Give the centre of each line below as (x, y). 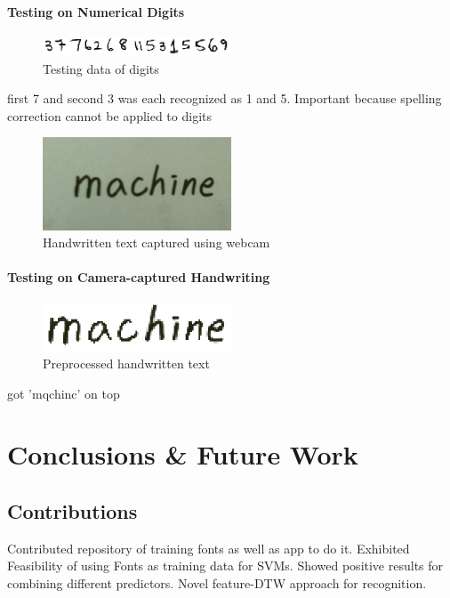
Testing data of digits (101, 68)
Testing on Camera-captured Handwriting (139, 277)
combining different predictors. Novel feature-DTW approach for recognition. (217, 582)
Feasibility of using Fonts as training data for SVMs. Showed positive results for (225, 566)
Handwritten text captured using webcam (157, 242)
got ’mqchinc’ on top (64, 393)
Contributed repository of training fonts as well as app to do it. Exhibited (209, 548)
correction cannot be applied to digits (110, 115)
